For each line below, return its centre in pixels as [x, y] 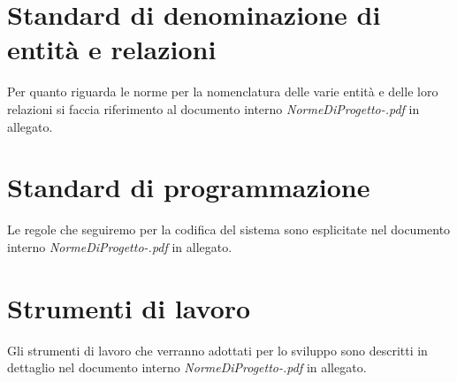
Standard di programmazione [189, 187]
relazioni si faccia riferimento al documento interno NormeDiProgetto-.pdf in [213, 108]
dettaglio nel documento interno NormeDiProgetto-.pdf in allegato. [187, 367]
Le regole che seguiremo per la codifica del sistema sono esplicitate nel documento [229, 229]
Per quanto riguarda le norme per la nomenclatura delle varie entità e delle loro [223, 92]
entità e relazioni [112, 49]
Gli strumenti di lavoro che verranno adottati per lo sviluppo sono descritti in [217, 350]
